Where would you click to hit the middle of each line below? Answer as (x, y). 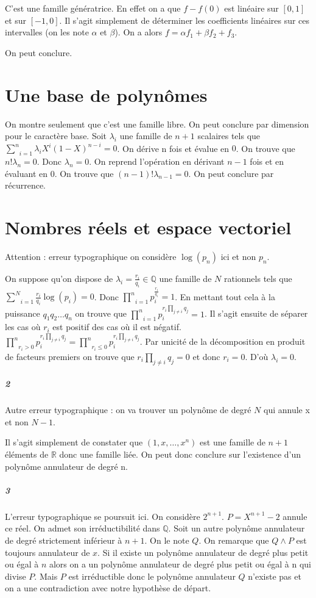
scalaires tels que (229, 136)
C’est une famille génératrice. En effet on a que (93, 8)
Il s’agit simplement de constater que (74, 442)
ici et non (238, 256)
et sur (16, 20)
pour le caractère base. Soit (56, 136)
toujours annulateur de (47, 552)
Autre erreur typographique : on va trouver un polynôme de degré (128, 410)
